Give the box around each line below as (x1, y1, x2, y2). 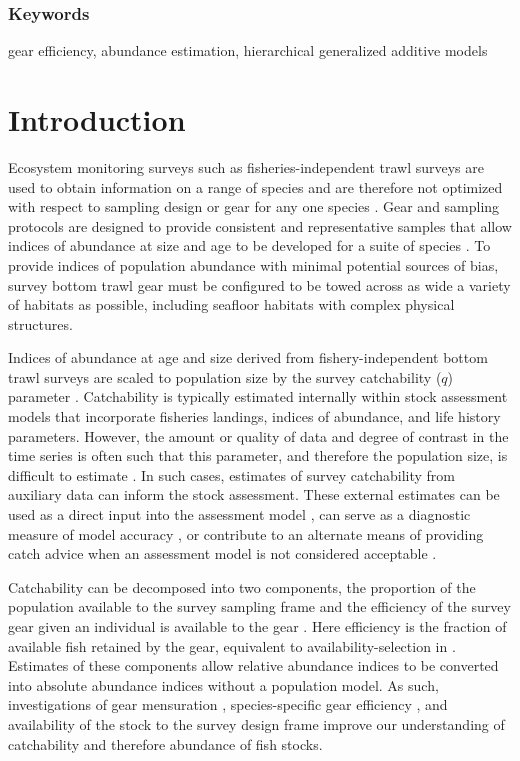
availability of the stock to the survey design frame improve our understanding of (8, 713, 505, 734)
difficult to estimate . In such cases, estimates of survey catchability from (8, 464, 456, 485)
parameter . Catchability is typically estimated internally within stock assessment (8, 386, 508, 407)
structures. (8, 313, 73, 334)
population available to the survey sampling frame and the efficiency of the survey (8, 596, 511, 617)
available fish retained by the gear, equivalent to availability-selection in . (8, 635, 456, 656)
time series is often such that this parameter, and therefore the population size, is (8, 445, 508, 466)
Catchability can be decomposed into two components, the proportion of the (8, 576, 476, 597)
